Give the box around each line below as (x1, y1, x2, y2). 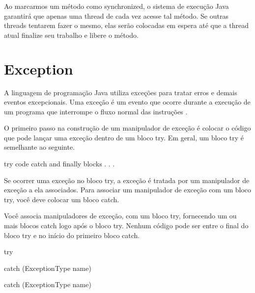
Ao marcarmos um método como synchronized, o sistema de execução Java (4, 1, 229, 11)
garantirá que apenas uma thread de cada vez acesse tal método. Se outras (4, 10, 228, 21)
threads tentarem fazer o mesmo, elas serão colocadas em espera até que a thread (4, 20, 249, 30)
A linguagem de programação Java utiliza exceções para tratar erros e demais (4, 87, 237, 97)
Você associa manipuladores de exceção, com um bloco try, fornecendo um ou (4, 211, 237, 221)
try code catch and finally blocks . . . (4, 159, 115, 169)
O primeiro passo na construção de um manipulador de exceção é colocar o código (4, 123, 251, 133)
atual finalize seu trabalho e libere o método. (4, 29, 139, 40)
